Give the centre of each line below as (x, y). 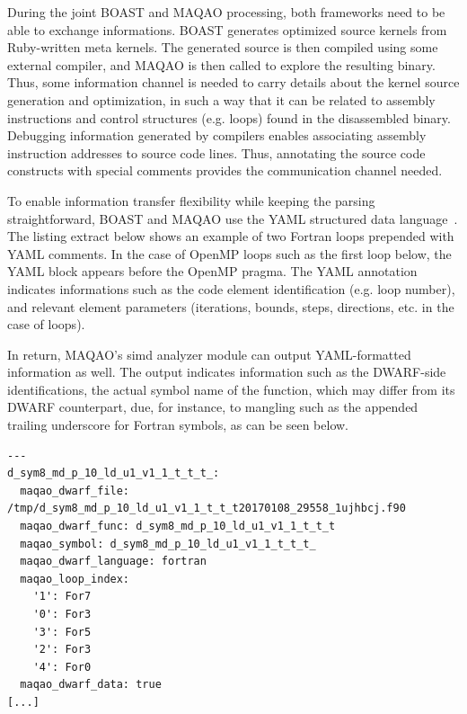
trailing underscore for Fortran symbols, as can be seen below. (178, 425)
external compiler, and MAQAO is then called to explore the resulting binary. (221, 64)
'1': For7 (62, 597)
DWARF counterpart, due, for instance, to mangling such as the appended (213, 407)
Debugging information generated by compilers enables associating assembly (217, 135)
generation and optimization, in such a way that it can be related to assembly (221, 99)
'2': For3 (62, 650)
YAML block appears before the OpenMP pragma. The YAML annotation (212, 271)
